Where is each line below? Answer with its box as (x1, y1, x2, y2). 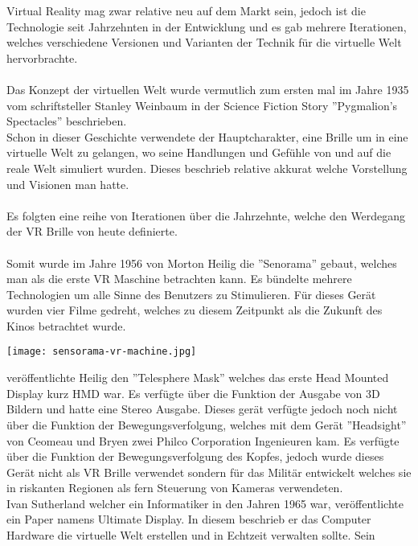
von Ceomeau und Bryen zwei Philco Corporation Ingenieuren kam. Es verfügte (6, 432, 400, 449)
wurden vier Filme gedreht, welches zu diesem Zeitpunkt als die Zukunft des (6, 302, 383, 318)
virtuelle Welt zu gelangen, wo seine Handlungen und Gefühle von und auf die (6, 144, 391, 161)
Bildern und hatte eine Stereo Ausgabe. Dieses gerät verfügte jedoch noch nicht (6, 400, 398, 417)
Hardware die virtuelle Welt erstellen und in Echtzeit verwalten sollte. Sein (6, 527, 375, 544)
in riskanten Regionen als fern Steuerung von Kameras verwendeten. (6, 479, 343, 496)
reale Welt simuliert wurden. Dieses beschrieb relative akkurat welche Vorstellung (6, 159, 408, 176)
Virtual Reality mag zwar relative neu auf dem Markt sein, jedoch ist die (6, 2, 366, 18)
